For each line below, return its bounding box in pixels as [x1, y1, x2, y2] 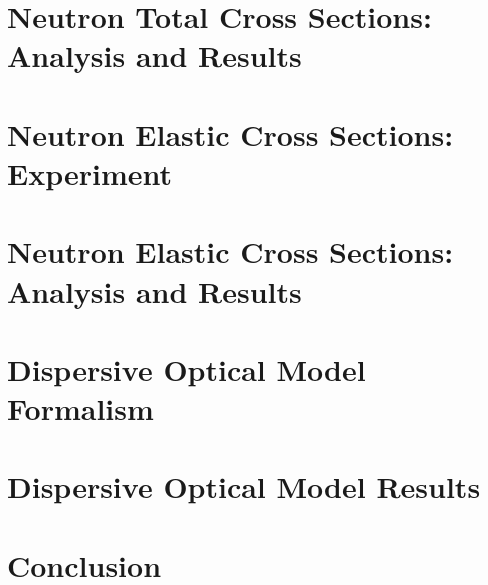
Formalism [7, 388, 154, 429]
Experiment [7, 152, 173, 193]
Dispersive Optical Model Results [7, 466, 481, 507]
